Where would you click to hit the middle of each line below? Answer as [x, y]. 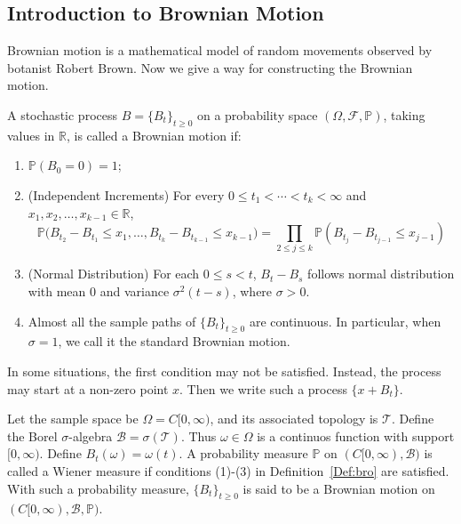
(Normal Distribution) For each [114, 274]
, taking [404, 114]
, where [252, 291]
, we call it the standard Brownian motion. [174, 341]
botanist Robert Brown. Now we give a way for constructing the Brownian [210, 67]
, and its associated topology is [294, 419]
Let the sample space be [73, 419]
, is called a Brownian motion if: [154, 135]
